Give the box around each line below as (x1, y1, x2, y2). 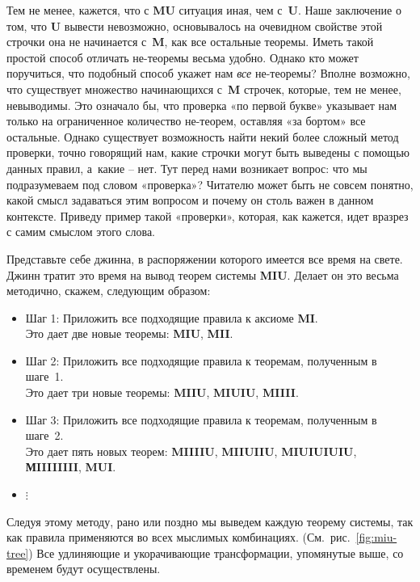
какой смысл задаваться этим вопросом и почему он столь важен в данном (6, 192, 374, 209)
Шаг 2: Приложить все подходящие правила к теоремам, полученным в (25, 352, 377, 369)
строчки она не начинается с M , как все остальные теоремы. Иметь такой (6, 33, 374, 50)
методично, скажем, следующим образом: (6, 282, 211, 299)
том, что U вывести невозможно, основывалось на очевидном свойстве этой (6, 17, 383, 34)
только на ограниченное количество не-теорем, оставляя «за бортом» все (6, 112, 366, 129)
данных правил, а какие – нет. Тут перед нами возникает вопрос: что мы (6, 159, 367, 176)
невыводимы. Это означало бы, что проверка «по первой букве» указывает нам (6, 96, 397, 113)
